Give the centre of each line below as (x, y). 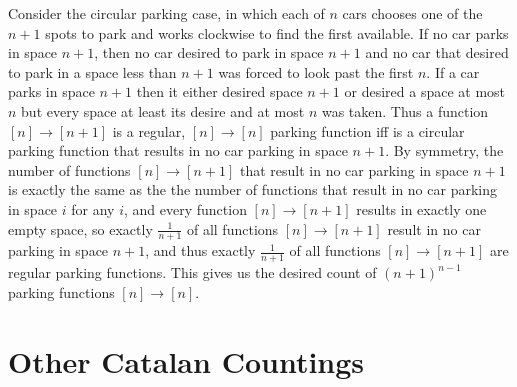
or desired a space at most (425, 91)
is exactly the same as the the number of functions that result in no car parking (252, 189)
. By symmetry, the (444, 150)
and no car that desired (437, 52)
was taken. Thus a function (405, 110)
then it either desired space (219, 91)
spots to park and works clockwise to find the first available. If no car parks (277, 32)
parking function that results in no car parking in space (178, 150)
